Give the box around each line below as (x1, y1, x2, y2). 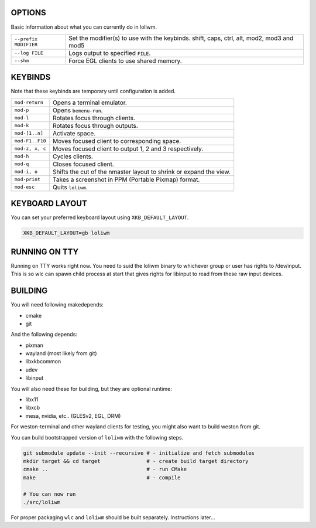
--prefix (14, 36, 38, 42)
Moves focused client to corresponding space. (53, 137, 181, 145)
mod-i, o (14, 169, 38, 175)
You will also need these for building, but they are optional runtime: (11, 385, 172, 392)
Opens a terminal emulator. (53, 98, 127, 107)
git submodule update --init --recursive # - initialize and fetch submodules (23, 449, 255, 457)
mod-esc (14, 184, 35, 190)
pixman (25, 342, 44, 349)
